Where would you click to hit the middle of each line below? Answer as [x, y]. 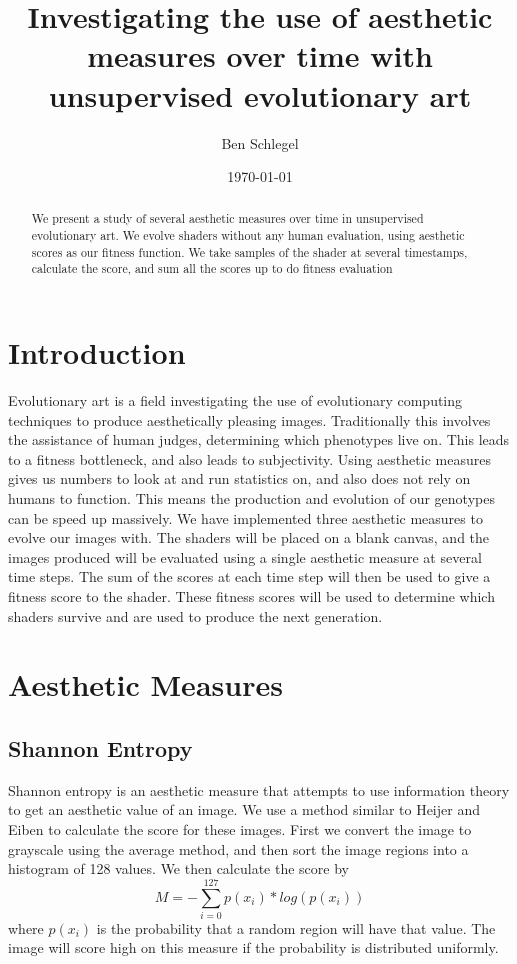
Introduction [97, 352]
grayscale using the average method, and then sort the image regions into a [238, 848]
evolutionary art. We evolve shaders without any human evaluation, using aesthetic [248, 235]
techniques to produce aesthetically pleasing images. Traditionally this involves [249, 419]
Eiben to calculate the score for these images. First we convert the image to [240, 828]
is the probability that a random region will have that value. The [296, 927]
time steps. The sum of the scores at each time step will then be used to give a [249, 576]
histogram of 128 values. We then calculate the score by [178, 868]
